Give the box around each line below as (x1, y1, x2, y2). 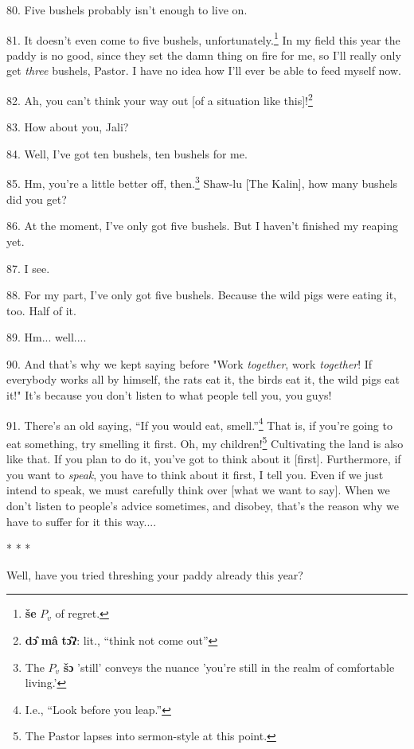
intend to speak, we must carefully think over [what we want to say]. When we (6, 482, 390, 498)
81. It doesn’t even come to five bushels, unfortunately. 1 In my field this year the (6, 29, 400, 48)
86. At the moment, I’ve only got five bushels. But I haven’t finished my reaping (6, 217, 399, 234)
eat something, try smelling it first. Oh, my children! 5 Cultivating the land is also (6, 432, 404, 451)
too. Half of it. (6, 302, 76, 318)
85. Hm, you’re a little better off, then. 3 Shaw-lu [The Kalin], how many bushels (6, 173, 398, 192)
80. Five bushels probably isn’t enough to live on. (6, 2, 248, 18)
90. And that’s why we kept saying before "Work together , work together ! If (6, 355, 373, 372)
